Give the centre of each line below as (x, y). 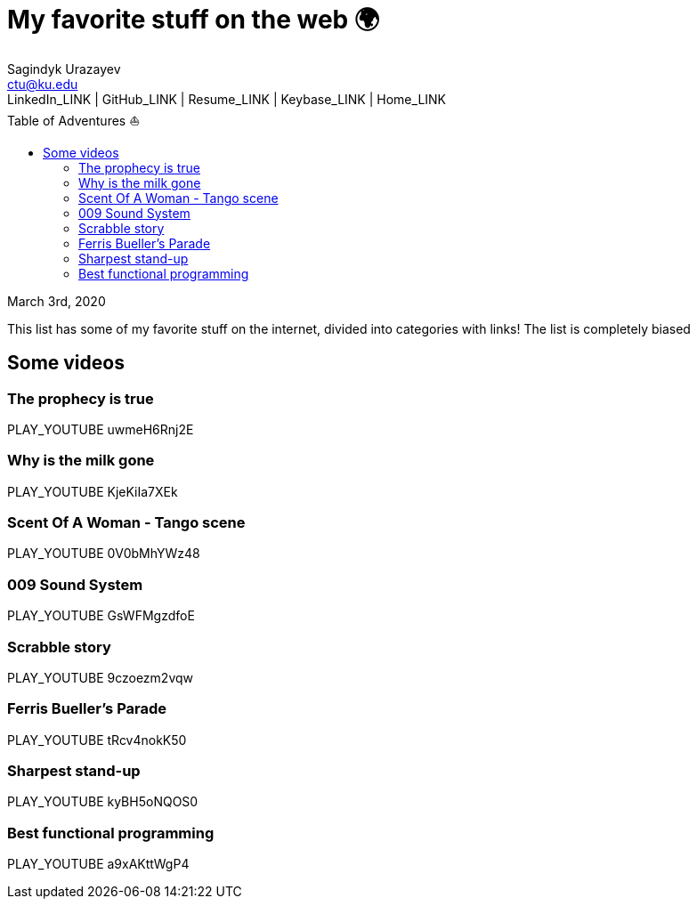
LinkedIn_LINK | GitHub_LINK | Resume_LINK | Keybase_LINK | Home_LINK (227, 99)
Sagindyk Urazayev (64, 69)
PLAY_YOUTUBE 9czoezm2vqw (101, 677)
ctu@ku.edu (43, 84)
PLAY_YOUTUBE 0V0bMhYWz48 (104, 554)
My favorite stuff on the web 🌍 (194, 20)
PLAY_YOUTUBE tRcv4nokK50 (97, 740)
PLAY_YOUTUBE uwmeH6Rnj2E (101, 429)
